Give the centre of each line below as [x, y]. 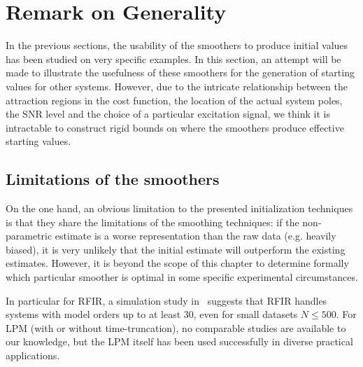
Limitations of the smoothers [113, 179]
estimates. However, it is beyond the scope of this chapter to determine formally [177, 263]
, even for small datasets [245, 314]
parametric [29, 236]
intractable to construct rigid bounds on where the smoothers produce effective [175, 127]
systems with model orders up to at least [93, 314]
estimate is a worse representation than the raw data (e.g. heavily [195, 236]
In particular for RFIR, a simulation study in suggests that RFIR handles [166, 300]
